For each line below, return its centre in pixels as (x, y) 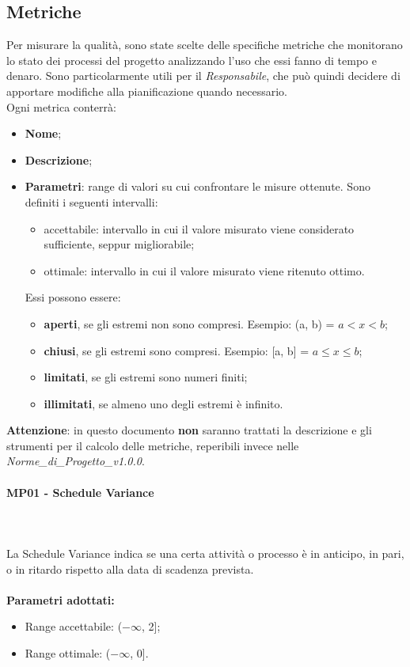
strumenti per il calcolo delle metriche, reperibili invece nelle (153, 445)
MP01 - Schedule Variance (80, 492)
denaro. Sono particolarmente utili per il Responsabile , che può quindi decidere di (203, 76)
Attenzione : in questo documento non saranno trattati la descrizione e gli (189, 430)
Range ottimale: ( (68, 653)
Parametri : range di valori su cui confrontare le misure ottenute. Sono (197, 186)
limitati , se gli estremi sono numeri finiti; (146, 377)
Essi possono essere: (73, 297)
